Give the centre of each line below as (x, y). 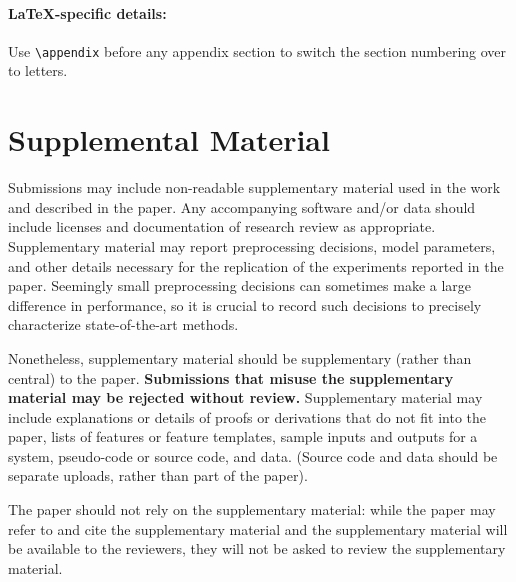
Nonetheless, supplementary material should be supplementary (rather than (240, 357)
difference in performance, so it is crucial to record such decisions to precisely (245, 304)
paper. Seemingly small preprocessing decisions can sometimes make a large (240, 285)
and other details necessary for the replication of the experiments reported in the (256, 265)
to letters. (38, 70)
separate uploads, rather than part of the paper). (158, 475)
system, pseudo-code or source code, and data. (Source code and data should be (253, 455)
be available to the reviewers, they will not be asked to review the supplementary (257, 548)
